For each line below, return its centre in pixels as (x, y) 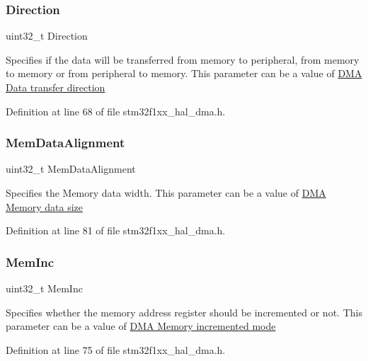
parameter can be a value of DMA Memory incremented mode (141, 326)
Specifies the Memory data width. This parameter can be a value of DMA (166, 193)
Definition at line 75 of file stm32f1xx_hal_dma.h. (116, 349)
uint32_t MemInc (44, 288)
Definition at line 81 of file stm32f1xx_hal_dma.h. (116, 230)
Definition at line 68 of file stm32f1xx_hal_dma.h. (116, 111)
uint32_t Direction (47, 36)
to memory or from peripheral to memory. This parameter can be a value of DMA (184, 73)
